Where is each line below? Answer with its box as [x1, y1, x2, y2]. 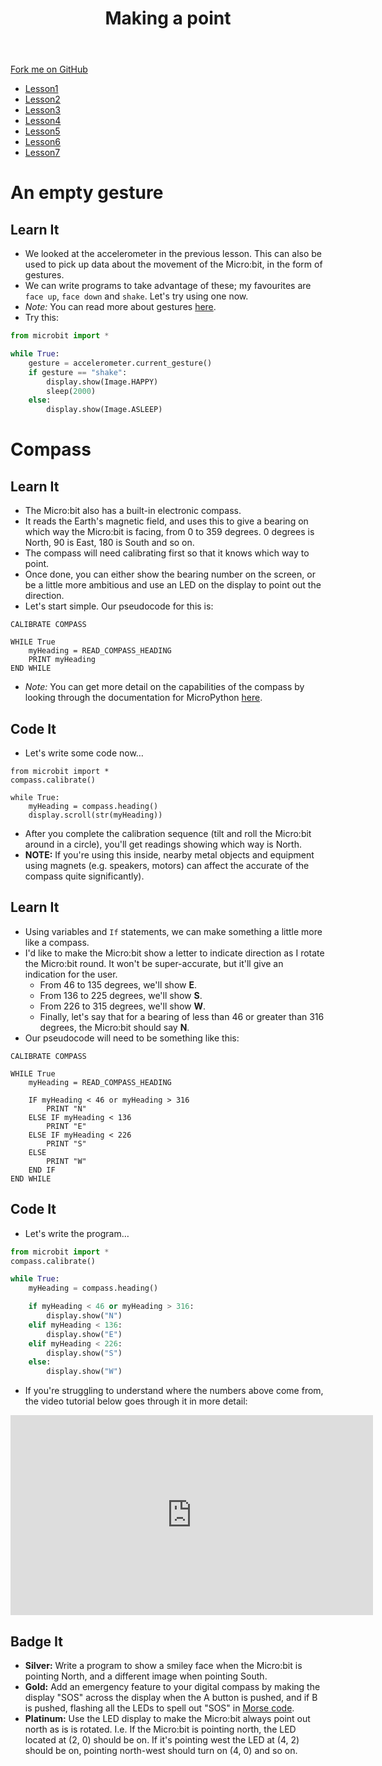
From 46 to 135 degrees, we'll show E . [39, 978, 197, 991]
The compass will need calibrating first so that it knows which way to [24, 547, 310, 559]
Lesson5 [24, 125, 61, 137]
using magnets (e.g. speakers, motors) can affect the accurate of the [24, 860, 310, 871]
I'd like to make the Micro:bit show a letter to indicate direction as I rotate [24, 947, 325, 959]
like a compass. [24, 936, 90, 948]
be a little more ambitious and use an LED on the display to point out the [24, 579, 322, 591]
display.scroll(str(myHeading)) [28, 810, 163, 820]
